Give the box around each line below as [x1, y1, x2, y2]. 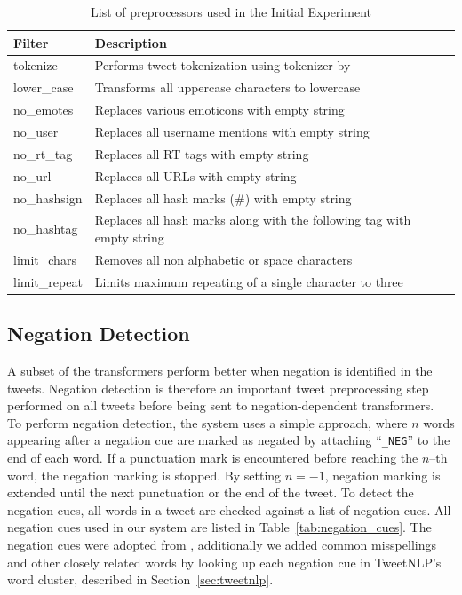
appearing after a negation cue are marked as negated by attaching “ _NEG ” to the [7, 431, 450, 449]
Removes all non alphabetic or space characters [94, 250, 353, 268]
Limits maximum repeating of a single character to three [94, 272, 403, 290]
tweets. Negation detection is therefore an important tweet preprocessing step [7, 378, 429, 397]
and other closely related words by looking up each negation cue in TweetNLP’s [7, 552, 442, 571]
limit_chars [13, 250, 76, 268]
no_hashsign [13, 188, 83, 207]
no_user [13, 122, 59, 140]
